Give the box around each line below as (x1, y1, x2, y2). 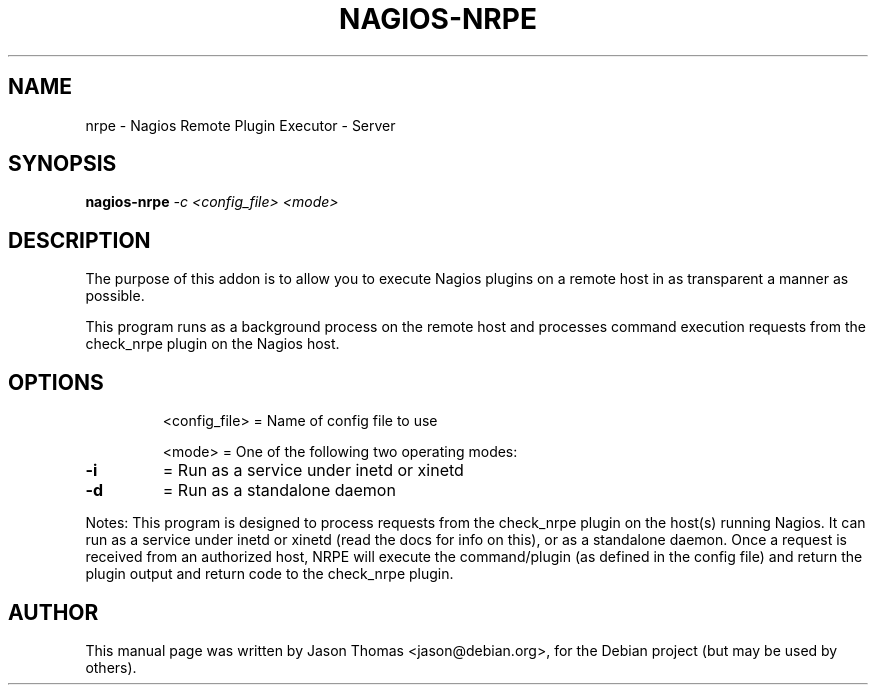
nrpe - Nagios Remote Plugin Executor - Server (85, 116, 396, 134)
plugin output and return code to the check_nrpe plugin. (85, 565, 454, 583)
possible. (85, 287, 145, 305)
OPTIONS (8, 369, 104, 395)
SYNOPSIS (8, 151, 117, 177)
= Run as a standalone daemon (162, 480, 396, 501)
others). (85, 658, 137, 676)
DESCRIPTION (8, 227, 151, 253)
